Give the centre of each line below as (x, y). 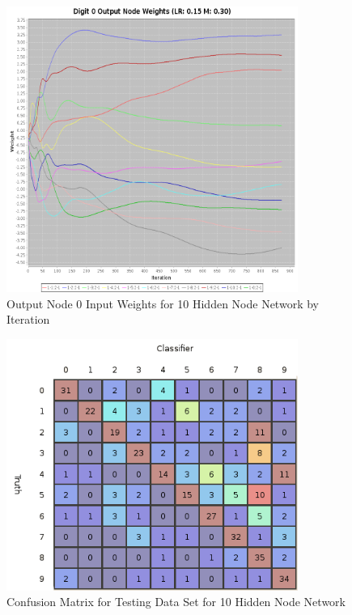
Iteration (28, 319)
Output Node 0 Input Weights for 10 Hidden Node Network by (163, 303)
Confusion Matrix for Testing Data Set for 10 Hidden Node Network (176, 602)
